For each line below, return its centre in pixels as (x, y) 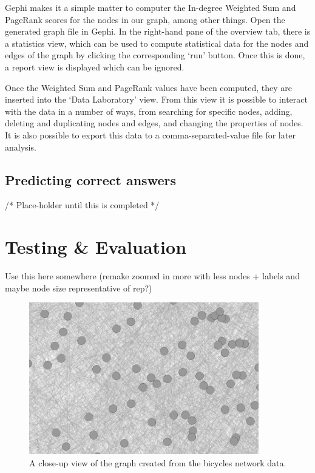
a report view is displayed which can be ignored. (95, 66)
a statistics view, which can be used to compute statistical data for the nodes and (157, 43)
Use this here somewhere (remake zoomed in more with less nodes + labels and (152, 276)
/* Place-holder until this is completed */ (82, 205)
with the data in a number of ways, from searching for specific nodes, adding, (149, 111)
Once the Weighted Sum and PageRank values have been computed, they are (148, 87)
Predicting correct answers (90, 179)
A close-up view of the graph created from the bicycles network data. (158, 462)
